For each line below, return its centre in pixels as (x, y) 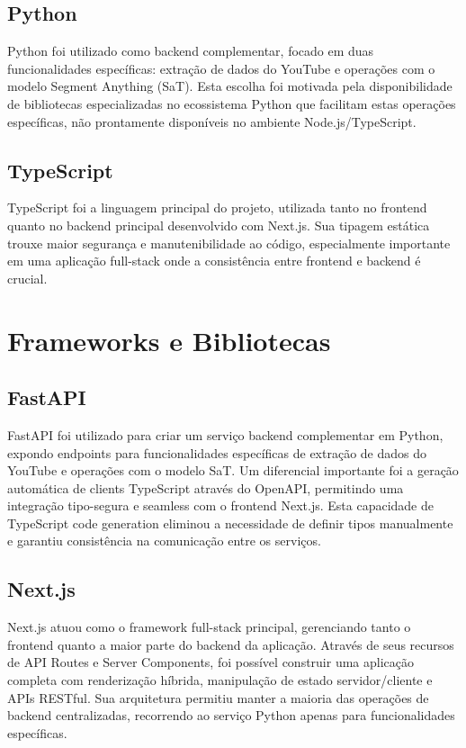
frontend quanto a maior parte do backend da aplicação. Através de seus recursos (231, 644)
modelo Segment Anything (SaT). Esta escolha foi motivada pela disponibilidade (230, 86)
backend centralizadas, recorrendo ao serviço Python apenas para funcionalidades (231, 715)
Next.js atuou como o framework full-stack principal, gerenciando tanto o (209, 627)
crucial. (27, 278)
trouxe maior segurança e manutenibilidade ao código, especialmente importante (229, 243)
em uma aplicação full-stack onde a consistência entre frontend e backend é (214, 261)
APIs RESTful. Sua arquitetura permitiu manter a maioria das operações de (218, 697)
